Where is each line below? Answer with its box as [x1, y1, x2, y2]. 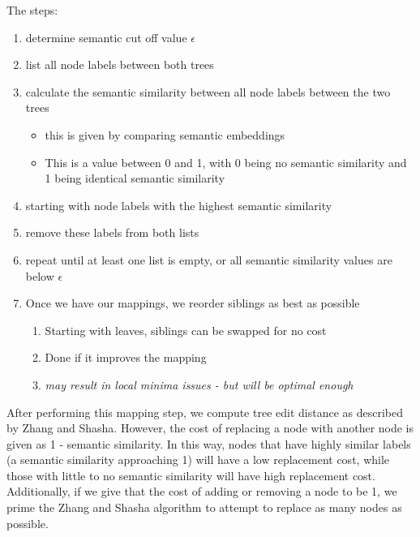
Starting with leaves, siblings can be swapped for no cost [45, 321, 327, 338]
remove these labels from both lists [25, 224, 199, 241]
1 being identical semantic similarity [45, 170, 225, 187]
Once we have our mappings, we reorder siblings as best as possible [25, 294, 360, 311]
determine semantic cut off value [25, 28, 187, 45]
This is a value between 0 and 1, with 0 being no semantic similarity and [45, 153, 407, 170]
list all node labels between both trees [25, 56, 214, 73]
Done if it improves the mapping [45, 349, 207, 366]
